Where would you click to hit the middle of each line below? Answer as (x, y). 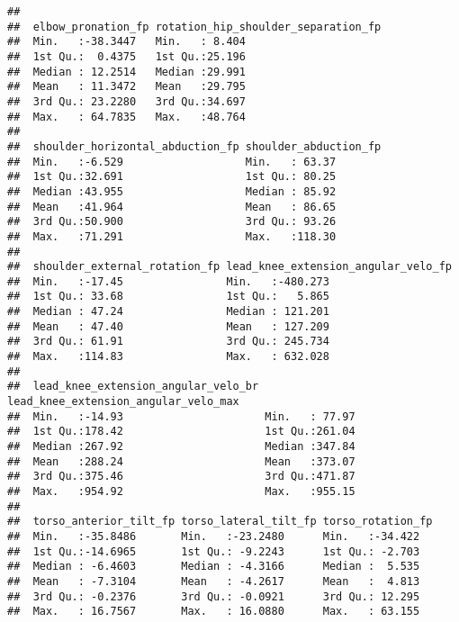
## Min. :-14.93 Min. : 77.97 (181, 416)
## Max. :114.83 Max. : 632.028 (168, 357)
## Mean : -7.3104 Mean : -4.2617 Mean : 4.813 (214, 581)
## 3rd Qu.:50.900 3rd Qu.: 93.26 (172, 222)
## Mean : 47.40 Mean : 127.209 (168, 326)
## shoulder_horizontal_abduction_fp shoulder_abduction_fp (194, 146)
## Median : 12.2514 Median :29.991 (126, 72)
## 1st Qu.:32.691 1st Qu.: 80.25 (172, 177)
